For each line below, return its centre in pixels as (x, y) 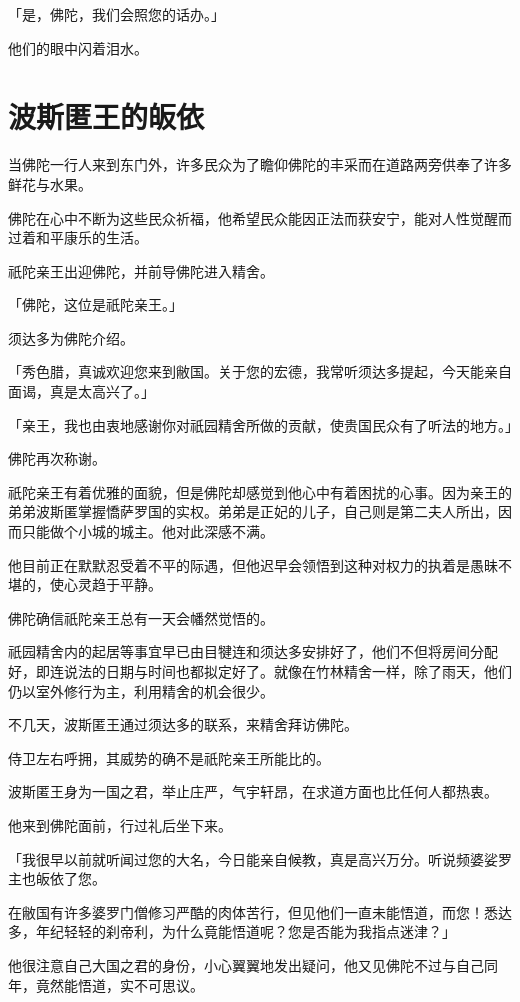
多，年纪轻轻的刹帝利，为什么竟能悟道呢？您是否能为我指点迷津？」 (232, 931)
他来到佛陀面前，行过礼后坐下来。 (120, 824)
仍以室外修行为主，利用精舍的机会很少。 (141, 690)
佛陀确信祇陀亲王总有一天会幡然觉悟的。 (141, 617)
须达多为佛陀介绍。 (71, 337)
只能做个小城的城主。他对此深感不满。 (147, 531)
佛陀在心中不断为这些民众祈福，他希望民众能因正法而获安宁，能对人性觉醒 (253, 217)
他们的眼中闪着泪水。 (78, 47)
